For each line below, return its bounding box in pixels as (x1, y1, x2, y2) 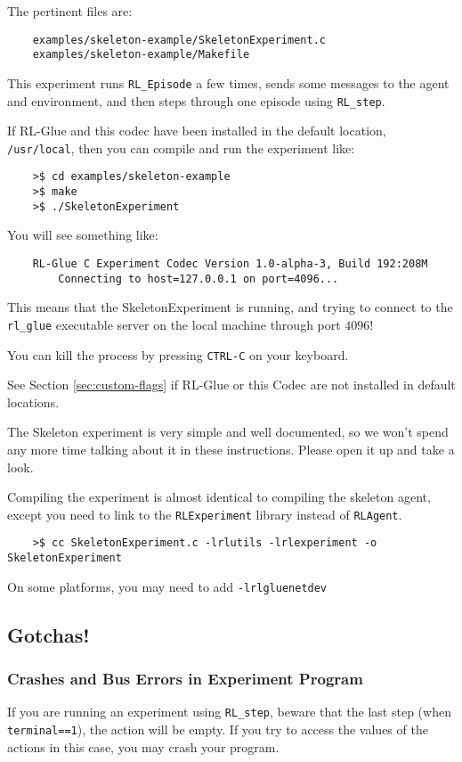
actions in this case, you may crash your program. (7, 737, 280, 756)
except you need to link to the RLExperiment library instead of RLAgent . (7, 504, 402, 523)
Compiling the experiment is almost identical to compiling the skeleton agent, (7, 488, 431, 506)
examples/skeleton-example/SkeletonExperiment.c (32, 33, 326, 46)
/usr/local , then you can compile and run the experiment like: (7, 138, 355, 157)
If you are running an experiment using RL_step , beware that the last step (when (7, 702, 451, 721)
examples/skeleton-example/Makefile (32, 48, 250, 61)
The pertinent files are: (7, 2, 133, 20)
